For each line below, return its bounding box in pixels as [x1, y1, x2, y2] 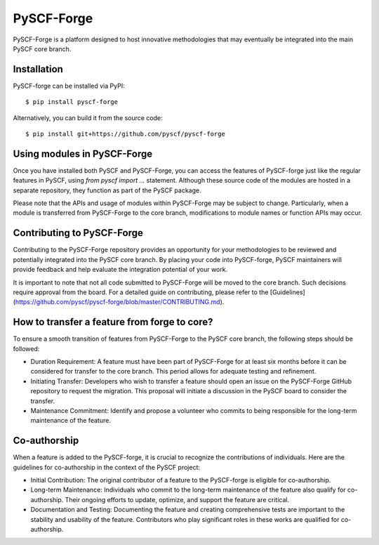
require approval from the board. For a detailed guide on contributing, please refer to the [13, 288, 269, 296]
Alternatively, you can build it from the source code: [13, 113, 163, 122]
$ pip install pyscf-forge [25, 98, 119, 106]
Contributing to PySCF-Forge [13, 227, 143, 239]
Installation [13, 63, 63, 75]
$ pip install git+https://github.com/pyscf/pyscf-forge [25, 130, 226, 138]
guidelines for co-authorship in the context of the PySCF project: [13, 463, 200, 471]
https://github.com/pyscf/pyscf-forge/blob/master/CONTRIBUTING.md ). [15, 298, 225, 306]
